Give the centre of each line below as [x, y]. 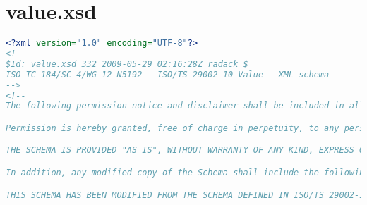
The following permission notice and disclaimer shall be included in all [185, 106]
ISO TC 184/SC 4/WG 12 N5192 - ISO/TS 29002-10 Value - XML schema [168, 74]
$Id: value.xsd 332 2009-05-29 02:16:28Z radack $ [127, 64]
